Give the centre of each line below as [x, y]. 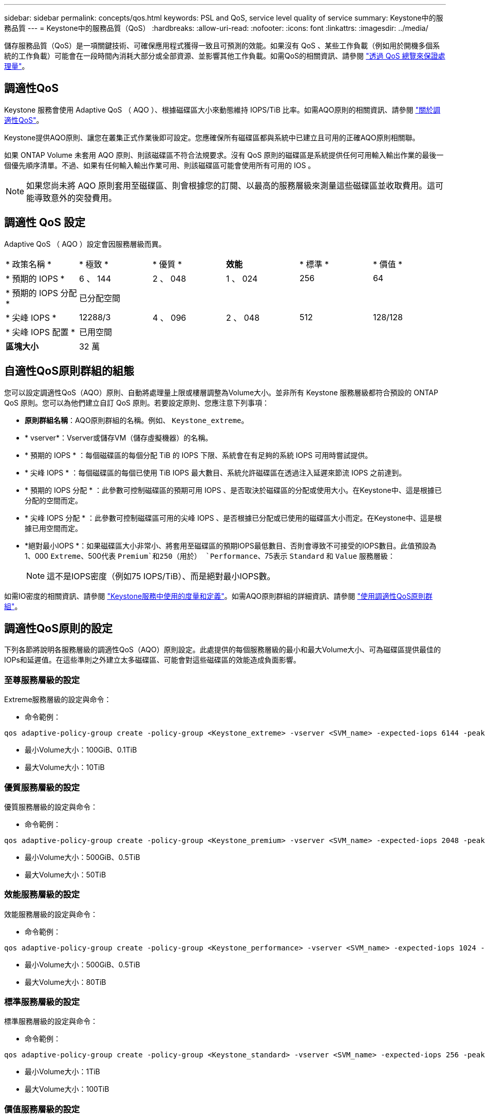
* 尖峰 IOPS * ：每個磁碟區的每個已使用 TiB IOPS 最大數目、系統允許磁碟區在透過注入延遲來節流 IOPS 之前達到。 [216, 472]
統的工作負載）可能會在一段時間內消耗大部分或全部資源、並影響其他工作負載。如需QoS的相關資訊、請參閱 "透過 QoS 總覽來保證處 [225, 56]
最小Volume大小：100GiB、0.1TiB [81, 750]
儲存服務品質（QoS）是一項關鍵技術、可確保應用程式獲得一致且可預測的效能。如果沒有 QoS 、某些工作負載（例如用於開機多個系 [222, 45]
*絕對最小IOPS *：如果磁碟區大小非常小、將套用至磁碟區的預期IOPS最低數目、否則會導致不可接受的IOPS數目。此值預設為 [231, 545]
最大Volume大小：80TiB [66, 982]
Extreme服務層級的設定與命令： [58, 700]
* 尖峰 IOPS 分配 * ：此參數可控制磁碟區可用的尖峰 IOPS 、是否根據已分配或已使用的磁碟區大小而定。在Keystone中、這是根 [233, 518]
